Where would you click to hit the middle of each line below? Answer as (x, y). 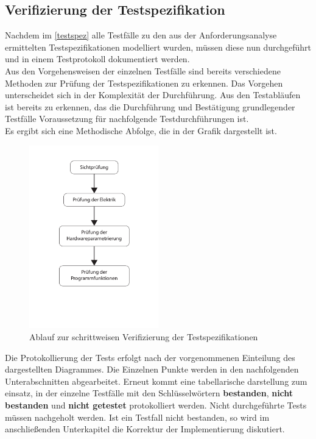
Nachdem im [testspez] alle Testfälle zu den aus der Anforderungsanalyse (141, 35)
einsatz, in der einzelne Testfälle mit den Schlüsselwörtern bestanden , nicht (149, 393)
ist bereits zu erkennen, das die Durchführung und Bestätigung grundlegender (150, 106)
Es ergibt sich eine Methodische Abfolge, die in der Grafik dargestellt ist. (141, 130)
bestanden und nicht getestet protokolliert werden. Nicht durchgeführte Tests (156, 405)
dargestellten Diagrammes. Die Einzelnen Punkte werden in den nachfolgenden (152, 369)
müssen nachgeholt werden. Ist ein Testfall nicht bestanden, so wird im (137, 417)
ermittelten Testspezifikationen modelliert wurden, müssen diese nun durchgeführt (158, 47)
